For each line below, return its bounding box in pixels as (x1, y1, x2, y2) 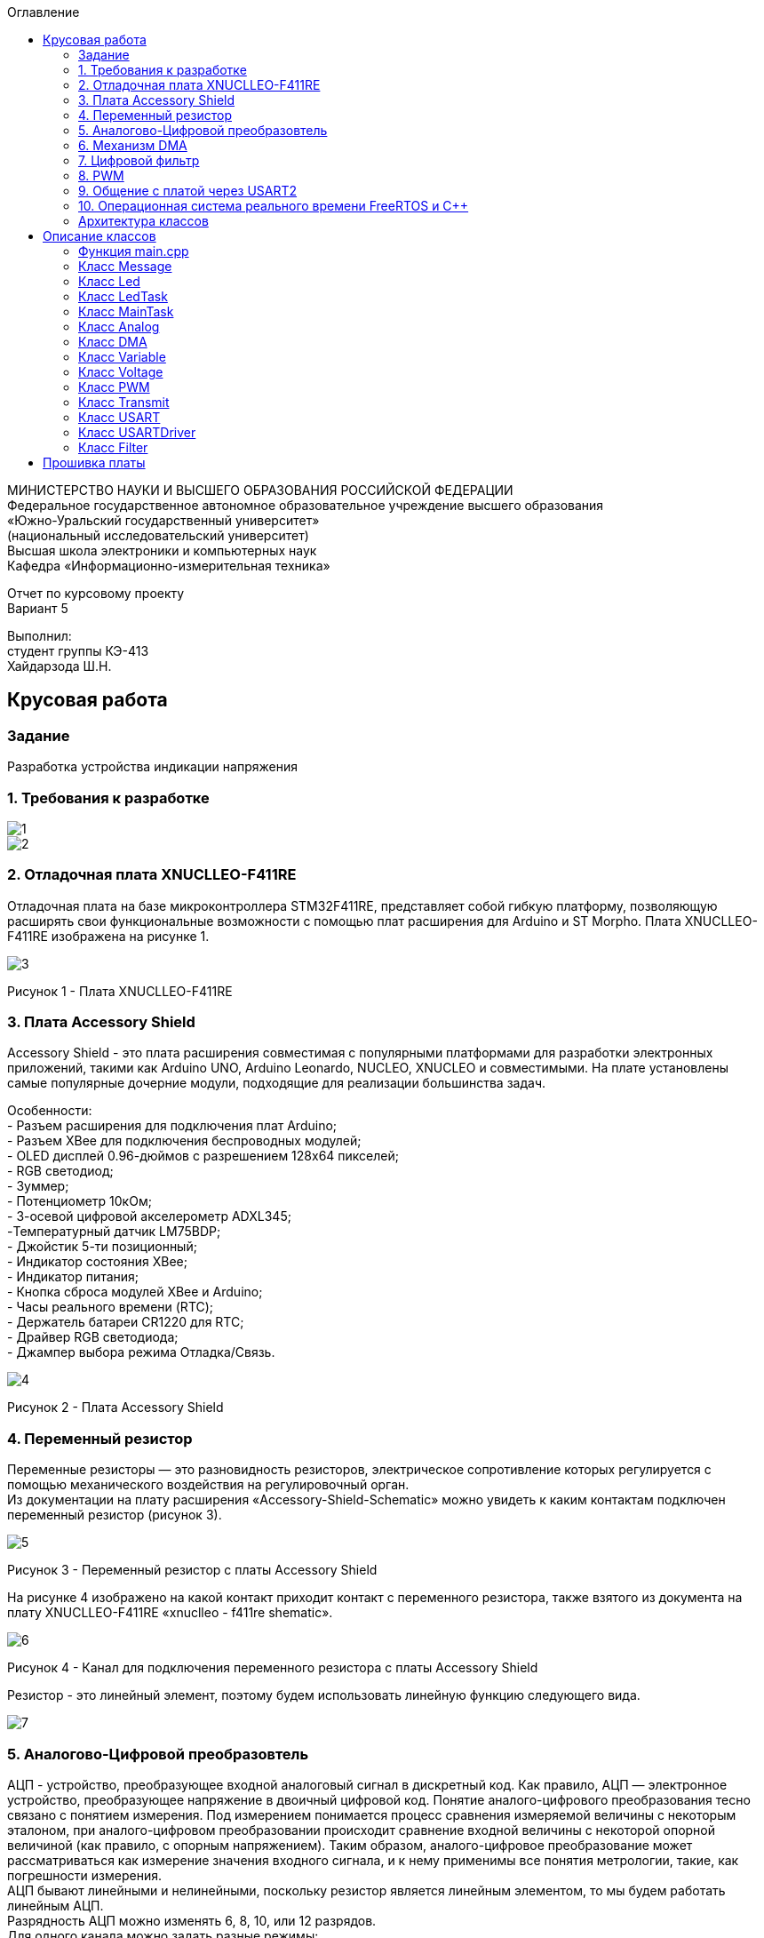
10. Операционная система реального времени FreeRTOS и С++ (78, 198, 469, 213)
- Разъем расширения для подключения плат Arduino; (7, 1118, 338, 1134)
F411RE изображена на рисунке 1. (7, 928, 210, 944)
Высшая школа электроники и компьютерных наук (7, 543, 317, 558)
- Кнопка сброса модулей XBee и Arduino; (7, 1284, 263, 1300)
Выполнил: (7, 628, 72, 643)
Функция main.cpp (78, 243, 189, 259)
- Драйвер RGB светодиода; (7, 1329, 179, 1345)
